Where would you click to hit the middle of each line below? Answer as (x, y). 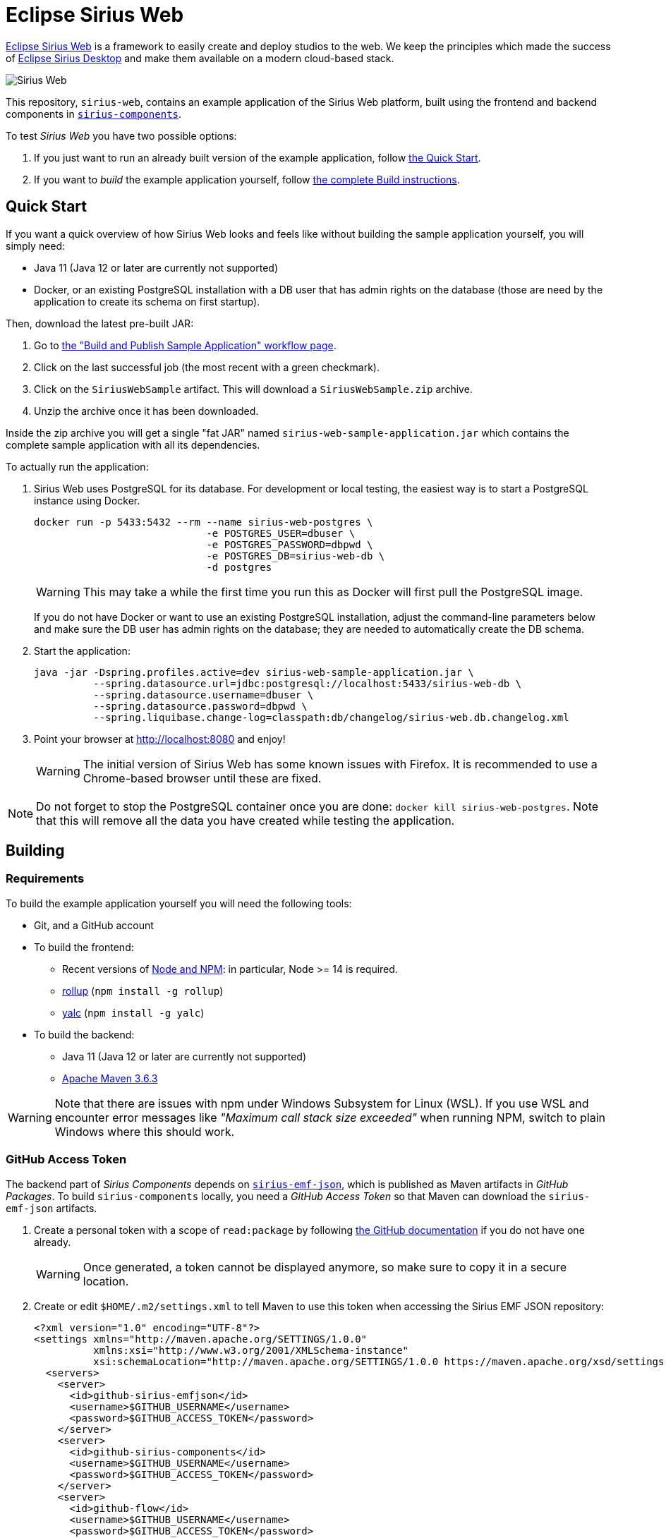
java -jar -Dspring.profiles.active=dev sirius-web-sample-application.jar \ (254, 672)
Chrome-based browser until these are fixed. (202, 778)
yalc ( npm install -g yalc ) (133, 1012)
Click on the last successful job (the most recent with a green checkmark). (207, 367)
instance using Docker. (87, 500)
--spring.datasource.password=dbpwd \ (200, 706)
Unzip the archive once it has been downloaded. (146, 411)
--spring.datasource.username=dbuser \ (204, 695)
